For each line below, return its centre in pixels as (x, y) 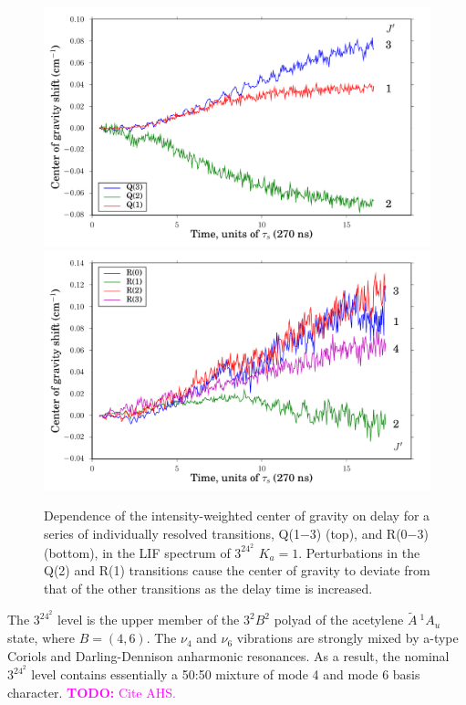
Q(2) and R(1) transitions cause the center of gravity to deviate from (237, 570)
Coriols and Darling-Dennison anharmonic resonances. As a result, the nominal (228, 655)
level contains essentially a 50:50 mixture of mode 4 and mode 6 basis (226, 674)
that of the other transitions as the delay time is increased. (208, 588)
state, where (41, 638)
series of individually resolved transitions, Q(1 (172, 533)
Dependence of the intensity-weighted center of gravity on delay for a (237, 516)
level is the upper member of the (149, 620)
